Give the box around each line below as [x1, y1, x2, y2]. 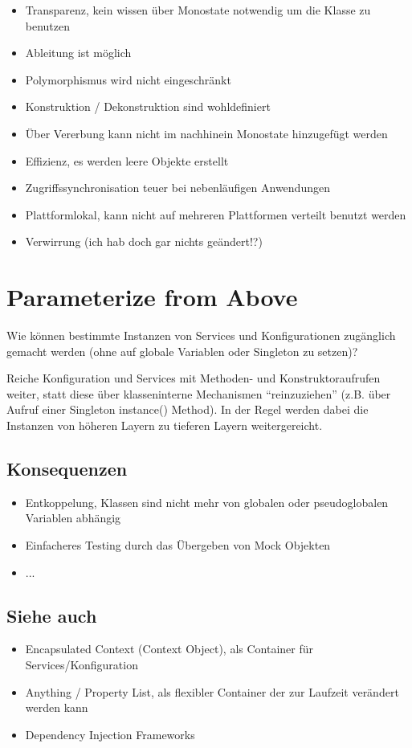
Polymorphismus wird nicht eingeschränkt [25, 71, 231, 88]
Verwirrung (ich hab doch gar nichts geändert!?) [25, 233, 263, 250]
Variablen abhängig [25, 509, 121, 526]
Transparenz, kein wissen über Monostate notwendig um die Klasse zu [25, 2, 371, 18]
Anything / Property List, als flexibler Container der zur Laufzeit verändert [25, 683, 399, 700]
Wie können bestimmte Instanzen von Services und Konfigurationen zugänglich [6, 327, 396, 344]
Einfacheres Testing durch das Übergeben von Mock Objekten [25, 537, 331, 554]
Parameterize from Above [6, 280, 298, 313]
